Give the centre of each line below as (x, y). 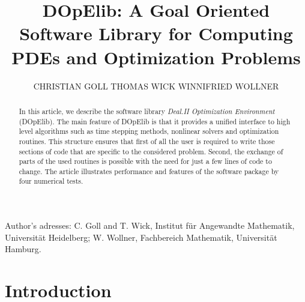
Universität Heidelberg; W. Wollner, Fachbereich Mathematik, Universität (141, 237)
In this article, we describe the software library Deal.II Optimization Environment (147, 111)
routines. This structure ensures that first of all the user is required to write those (147, 141)
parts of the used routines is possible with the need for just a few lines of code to (145, 161)
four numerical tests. (51, 181)
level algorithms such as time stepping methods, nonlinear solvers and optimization (149, 131)
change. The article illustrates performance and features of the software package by (149, 171)
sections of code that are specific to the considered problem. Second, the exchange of (151, 151)
